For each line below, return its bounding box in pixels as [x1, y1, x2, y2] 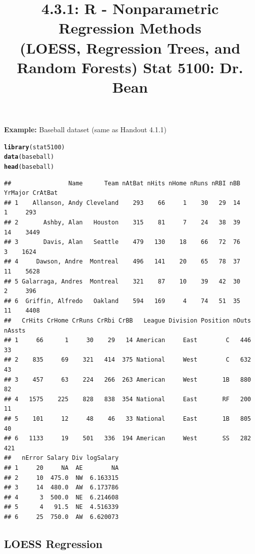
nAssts [4, 327, 25, 334]
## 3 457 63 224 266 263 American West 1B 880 [4, 376, 251, 383]
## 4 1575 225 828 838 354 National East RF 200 [4, 395, 251, 403]
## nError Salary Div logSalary [4, 454, 119, 462]
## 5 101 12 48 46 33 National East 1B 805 [4, 415, 251, 422]
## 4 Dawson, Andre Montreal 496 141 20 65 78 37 [4, 258, 240, 265]
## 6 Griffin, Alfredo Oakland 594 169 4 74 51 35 [4, 297, 240, 305]
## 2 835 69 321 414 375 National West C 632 [4, 356, 251, 364]
